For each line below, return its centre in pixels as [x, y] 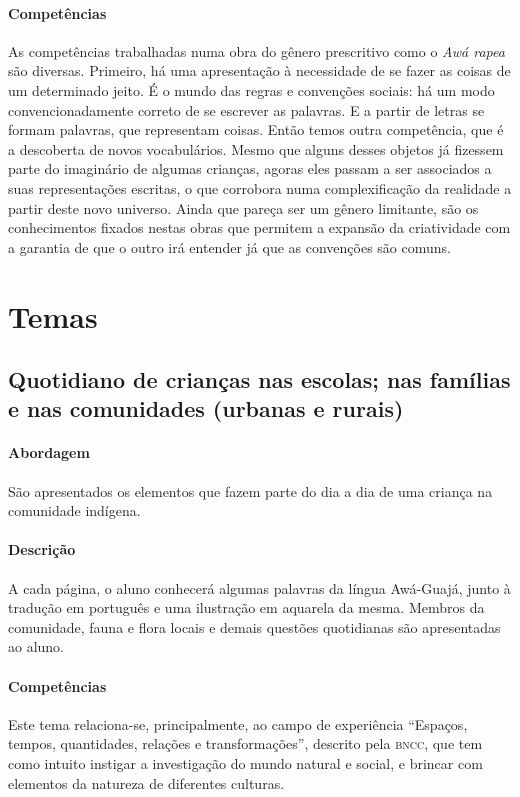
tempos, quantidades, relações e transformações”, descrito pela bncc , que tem [245, 743]
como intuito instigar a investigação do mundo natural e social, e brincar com [245, 763]
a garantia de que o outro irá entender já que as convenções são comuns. [229, 246]
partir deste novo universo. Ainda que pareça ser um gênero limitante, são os [243, 207]
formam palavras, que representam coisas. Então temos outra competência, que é [256, 129]
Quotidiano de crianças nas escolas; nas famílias [259, 379]
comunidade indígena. [74, 510]
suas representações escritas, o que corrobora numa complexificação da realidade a [260, 187]
